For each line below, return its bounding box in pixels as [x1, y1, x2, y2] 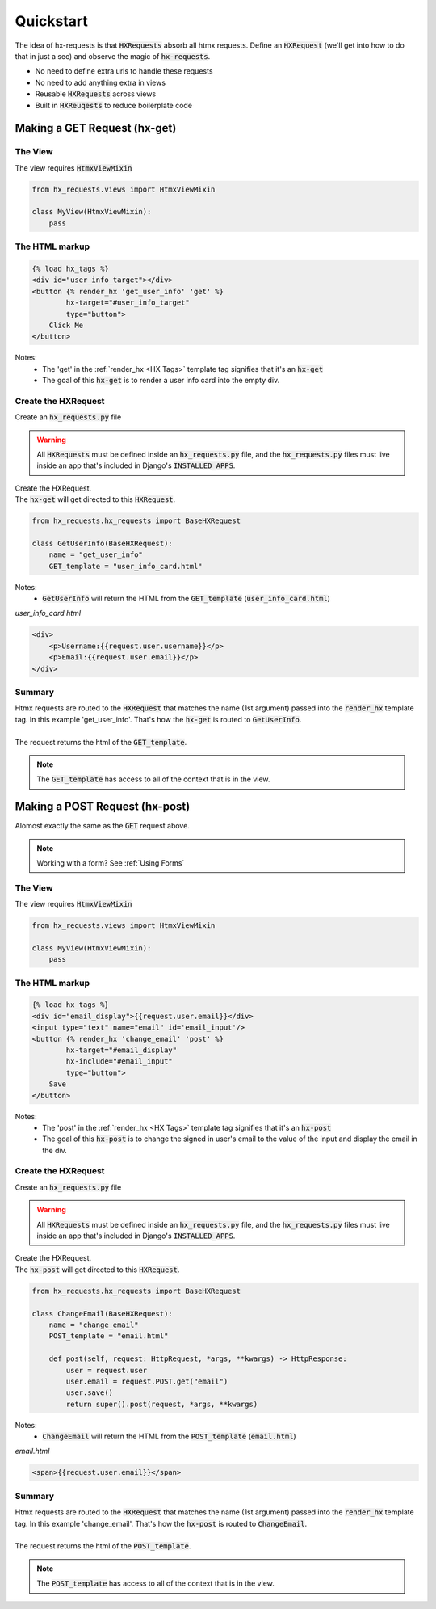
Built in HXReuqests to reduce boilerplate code [35, 100, 193, 110]
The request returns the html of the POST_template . [15, 1541, 191, 1551]
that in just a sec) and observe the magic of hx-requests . [15, 51, 211, 61]
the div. [42, 1145, 68, 1155]
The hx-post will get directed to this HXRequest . [15, 1265, 180, 1274]
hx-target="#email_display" [65, 1046, 178, 1055]
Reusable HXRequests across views [35, 89, 157, 99]
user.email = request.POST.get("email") [65, 1376, 228, 1386]
